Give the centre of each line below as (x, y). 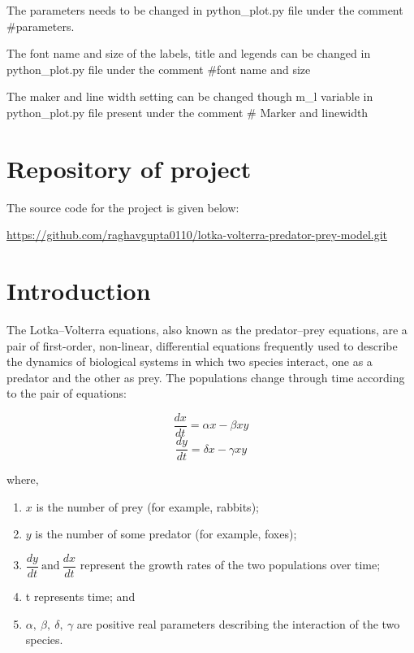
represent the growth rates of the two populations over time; (230, 565)
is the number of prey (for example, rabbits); (147, 506)
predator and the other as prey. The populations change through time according (206, 377)
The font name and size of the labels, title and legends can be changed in (189, 53)
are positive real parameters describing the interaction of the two (238, 623)
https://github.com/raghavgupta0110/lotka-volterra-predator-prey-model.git (197, 235)
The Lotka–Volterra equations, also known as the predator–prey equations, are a (207, 329)
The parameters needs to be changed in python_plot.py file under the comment (205, 10)
